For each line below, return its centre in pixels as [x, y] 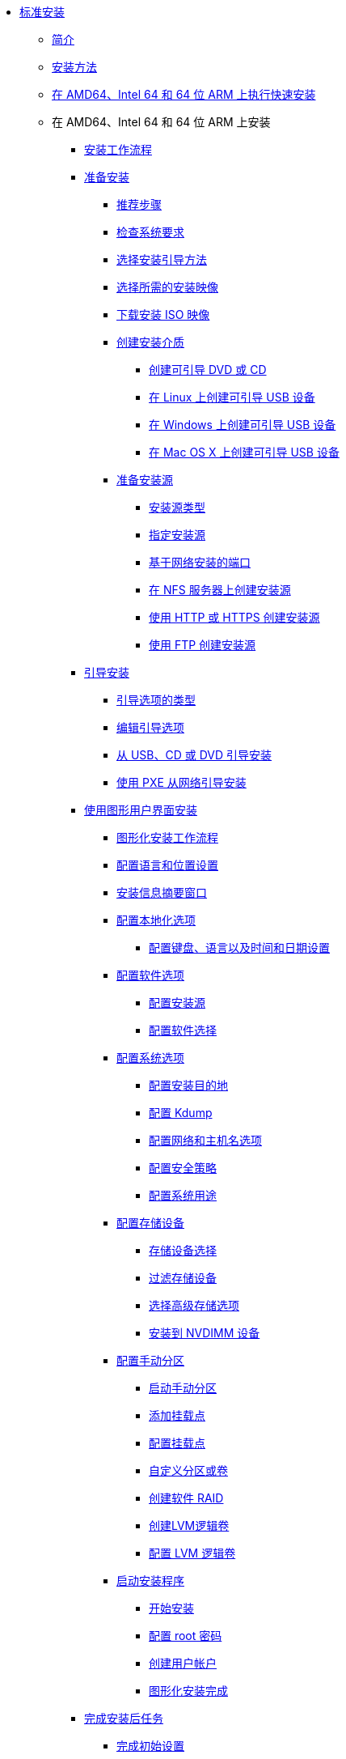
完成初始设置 [150, 1746]
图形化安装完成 [188, 1691]
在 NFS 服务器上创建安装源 [220, 590]
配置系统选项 [150, 1058]
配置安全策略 [183, 1168]
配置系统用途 [183, 1195]
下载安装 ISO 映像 [163, 314]
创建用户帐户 [183, 1663]
